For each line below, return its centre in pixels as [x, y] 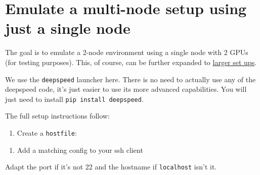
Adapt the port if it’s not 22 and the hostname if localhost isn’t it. [111, 167]
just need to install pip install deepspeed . [74, 99]
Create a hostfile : [47, 133]
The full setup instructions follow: [57, 116]
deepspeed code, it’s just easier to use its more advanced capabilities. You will [126, 89]
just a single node [68, 28]
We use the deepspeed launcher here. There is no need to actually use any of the [131, 79]
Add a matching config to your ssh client [80, 150]
